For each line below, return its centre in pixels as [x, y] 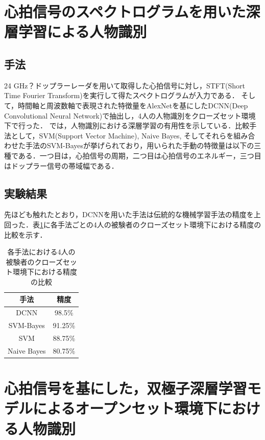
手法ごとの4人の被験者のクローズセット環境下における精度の [159, 224]
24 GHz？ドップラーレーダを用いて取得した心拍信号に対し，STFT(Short [125, 85]
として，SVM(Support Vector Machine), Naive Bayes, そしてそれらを [122, 135]
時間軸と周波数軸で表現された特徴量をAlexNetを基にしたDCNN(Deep [133, 105]
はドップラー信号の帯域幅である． [61, 165]
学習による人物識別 [83, 31]
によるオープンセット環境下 [125, 408]
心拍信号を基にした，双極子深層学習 [126, 388]
